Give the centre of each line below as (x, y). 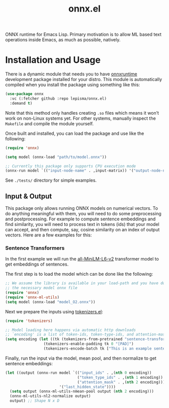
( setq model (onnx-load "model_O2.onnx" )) (50, 302)
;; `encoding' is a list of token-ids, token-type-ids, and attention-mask (86, 335)
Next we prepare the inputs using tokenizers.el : (54, 311)
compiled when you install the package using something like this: (73, 85)
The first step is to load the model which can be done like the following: (79, 274)
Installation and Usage (53, 60)
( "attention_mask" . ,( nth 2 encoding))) (121, 382)
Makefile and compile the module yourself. (50, 123)
